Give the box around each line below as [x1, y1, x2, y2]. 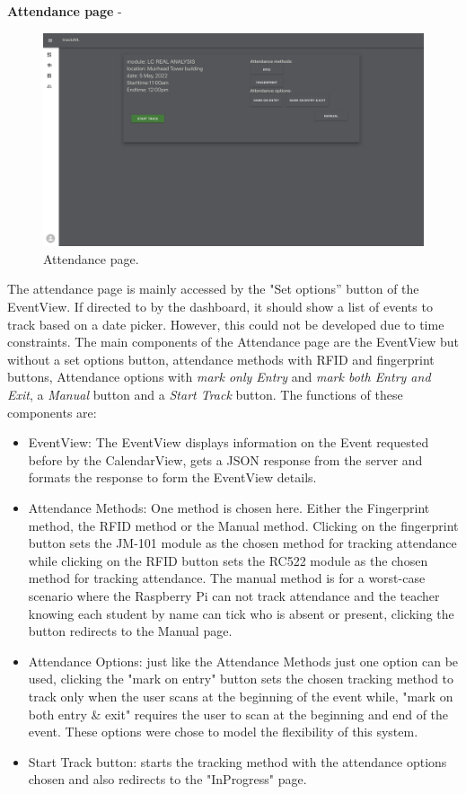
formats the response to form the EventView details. [28, 468, 317, 487]
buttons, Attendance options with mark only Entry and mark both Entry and [7, 367, 431, 386]
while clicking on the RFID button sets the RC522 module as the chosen [28, 551, 428, 569]
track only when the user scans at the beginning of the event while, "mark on [28, 686, 453, 705]
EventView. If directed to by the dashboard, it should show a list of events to [7, 297, 433, 316]
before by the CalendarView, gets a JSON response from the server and [28, 450, 423, 469]
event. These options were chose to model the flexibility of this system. [28, 722, 418, 741]
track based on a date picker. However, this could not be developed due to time [7, 314, 444, 333]
